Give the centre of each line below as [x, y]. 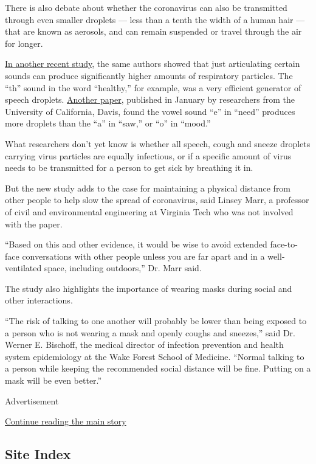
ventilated [23, 268]
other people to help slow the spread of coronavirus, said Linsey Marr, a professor [157, 200]
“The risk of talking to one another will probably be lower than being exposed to [156, 321]
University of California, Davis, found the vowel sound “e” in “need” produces [150, 111]
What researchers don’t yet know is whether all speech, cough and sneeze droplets [158, 143]
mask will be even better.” [53, 380]
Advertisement [32, 400]
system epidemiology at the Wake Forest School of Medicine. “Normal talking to [155, 356]
